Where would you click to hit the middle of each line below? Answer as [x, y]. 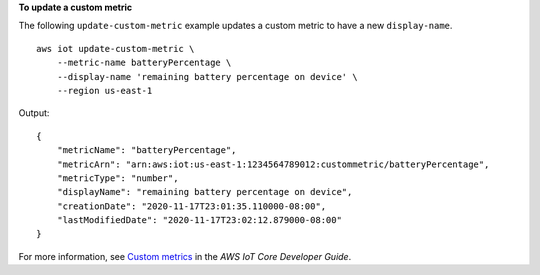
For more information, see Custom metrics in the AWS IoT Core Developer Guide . [185, 256]
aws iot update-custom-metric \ [115, 48]
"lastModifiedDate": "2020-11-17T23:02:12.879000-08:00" [199, 220]
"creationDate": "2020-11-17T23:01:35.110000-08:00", [191, 206]
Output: [34, 113]
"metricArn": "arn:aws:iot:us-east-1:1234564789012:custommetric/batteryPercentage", [273, 164]
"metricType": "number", [117, 178]
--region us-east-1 [104, 90]
